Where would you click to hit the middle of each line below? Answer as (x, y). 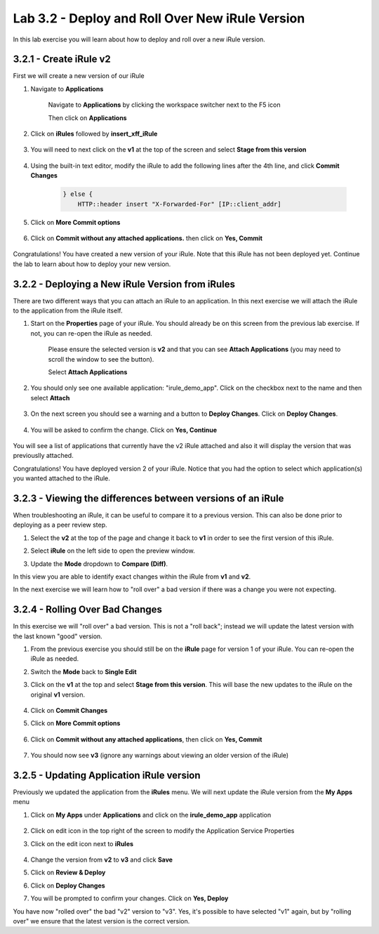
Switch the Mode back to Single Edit (84, 671)
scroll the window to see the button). (101, 359)
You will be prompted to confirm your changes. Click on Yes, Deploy (129, 898)
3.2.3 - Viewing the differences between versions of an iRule (148, 498)
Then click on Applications (87, 118)
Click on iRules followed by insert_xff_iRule (94, 134)
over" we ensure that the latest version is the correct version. (101, 921)
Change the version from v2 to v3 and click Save (102, 860)
